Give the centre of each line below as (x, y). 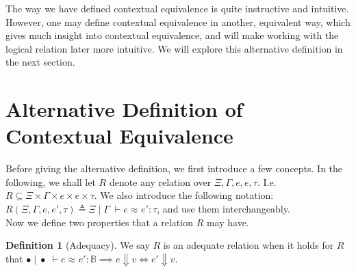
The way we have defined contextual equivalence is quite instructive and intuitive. (177, 8)
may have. (228, 222)
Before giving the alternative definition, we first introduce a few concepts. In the (174, 168)
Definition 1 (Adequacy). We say (78, 245)
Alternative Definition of (124, 109)
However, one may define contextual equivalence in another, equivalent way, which (178, 22)
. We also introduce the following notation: (184, 195)
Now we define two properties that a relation (99, 222)
